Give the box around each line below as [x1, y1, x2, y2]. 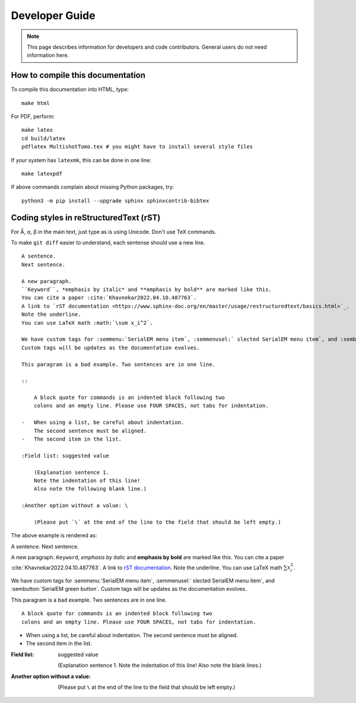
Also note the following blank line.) [33, 486, 147, 492]
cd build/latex [21, 135, 66, 142]
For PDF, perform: [11, 113, 55, 120]
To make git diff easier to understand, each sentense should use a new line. [11, 239, 205, 246]
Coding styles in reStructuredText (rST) [11, 213, 161, 223]
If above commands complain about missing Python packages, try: [11, 183, 174, 191]
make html [21, 100, 50, 106]
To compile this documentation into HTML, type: [11, 86, 129, 93]
